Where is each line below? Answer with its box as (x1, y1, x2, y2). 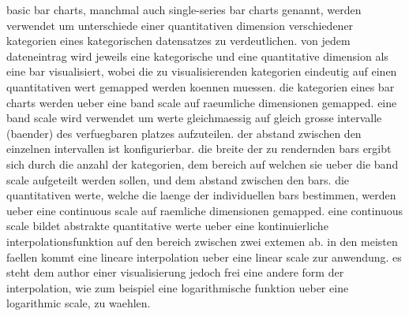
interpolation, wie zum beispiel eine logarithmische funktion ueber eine (6, 279, 349, 296)
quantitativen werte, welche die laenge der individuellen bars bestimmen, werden (6, 187, 396, 203)
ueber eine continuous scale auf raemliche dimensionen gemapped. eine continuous (6, 202, 403, 218)
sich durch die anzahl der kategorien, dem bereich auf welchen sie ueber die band (6, 155, 399, 172)
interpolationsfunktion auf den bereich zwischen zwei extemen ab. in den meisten (6, 232, 398, 249)
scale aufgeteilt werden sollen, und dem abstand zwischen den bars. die (6, 171, 350, 188)
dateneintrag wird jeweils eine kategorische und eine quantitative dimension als (6, 47, 388, 64)
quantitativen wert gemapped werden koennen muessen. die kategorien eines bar (6, 78, 395, 95)
